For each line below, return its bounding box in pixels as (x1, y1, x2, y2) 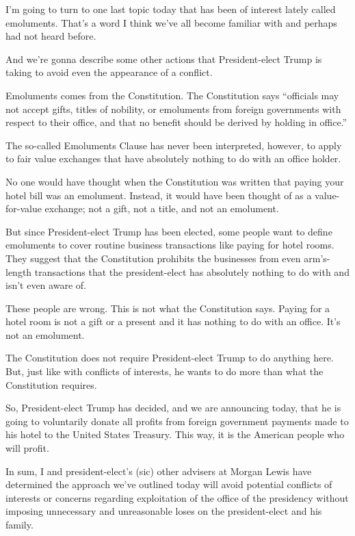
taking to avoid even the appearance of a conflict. (5, 65, 213, 79)
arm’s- (304, 251, 330, 265)
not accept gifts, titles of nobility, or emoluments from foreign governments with (5, 101, 341, 116)
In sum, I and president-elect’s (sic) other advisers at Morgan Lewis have (5, 463, 312, 478)
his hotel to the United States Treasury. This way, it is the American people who (5, 427, 345, 442)
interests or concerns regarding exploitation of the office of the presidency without (5, 490, 349, 505)
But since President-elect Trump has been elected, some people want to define (5, 224, 332, 238)
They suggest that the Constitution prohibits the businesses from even (5, 251, 301, 265)
